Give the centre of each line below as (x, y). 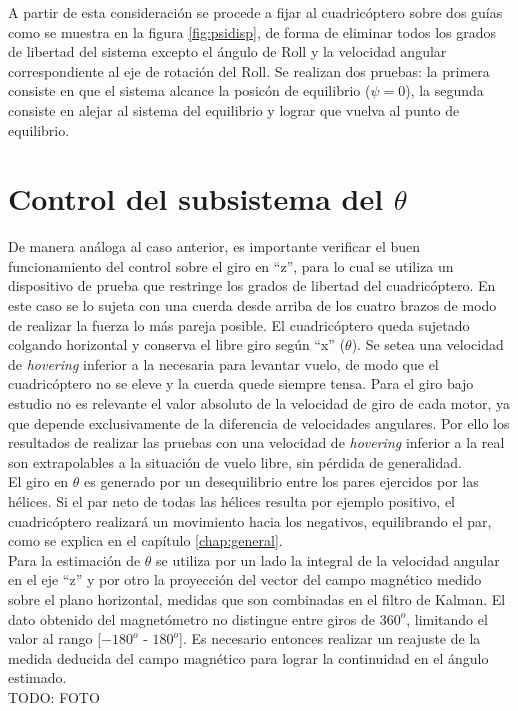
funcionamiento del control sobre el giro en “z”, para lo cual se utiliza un (231, 265)
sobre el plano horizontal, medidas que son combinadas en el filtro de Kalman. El (257, 598)
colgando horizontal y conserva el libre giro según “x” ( (177, 344)
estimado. (37, 677)
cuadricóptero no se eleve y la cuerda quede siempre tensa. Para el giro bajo (241, 383)
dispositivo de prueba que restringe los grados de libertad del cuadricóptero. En (252, 285)
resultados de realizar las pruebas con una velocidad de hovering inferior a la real (256, 442)
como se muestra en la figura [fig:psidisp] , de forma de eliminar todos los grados (252, 31)
